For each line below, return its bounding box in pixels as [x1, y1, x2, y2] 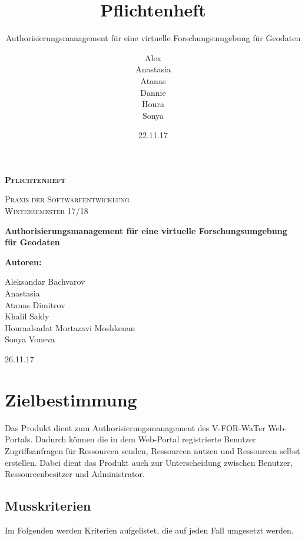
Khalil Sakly [5, 310, 49, 322]
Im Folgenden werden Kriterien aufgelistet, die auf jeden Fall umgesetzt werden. [5, 524, 294, 536]
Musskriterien [5, 496, 91, 515]
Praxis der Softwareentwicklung [5, 193, 130, 205]
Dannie [140, 86, 166, 98]
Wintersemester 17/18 [5, 205, 88, 217]
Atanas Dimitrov [5, 298, 65, 311]
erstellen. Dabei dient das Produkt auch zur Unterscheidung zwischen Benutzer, [5, 456, 293, 468]
